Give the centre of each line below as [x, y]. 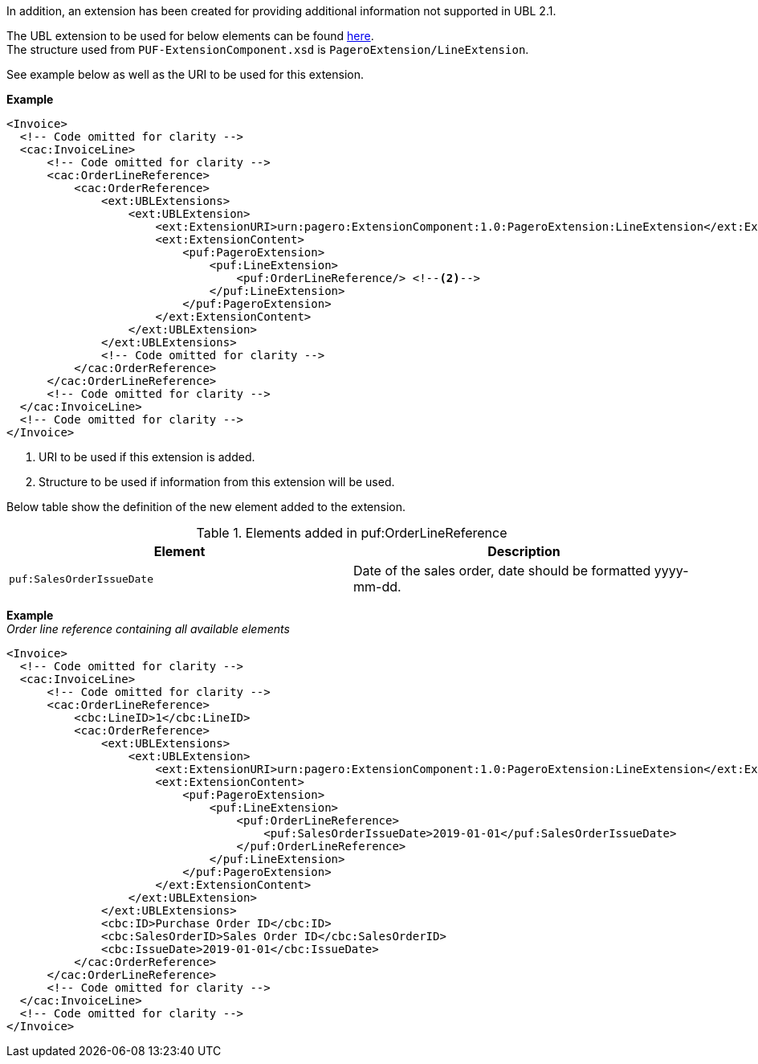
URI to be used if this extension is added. [147, 457]
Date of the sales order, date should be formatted [502, 571]
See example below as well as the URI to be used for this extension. [185, 74]
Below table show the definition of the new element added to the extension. [206, 507]
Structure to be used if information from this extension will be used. [217, 482]
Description [524, 551]
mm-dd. [377, 587]
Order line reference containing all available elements [148, 629]
